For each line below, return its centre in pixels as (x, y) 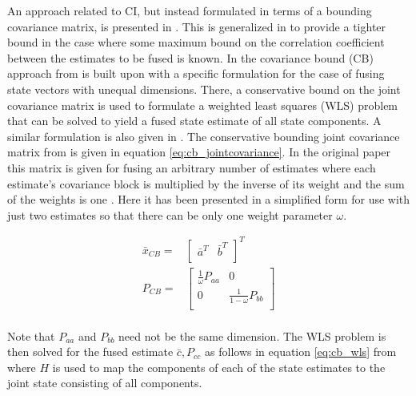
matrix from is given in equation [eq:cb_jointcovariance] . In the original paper (199, 152)
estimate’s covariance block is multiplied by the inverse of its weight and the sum (206, 183)
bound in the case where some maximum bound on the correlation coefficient (196, 42)
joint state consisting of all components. (105, 383)
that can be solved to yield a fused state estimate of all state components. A (194, 121)
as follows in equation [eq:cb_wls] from (301, 352)
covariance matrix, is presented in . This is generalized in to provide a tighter (197, 26)
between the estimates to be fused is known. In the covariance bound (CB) (190, 57)
